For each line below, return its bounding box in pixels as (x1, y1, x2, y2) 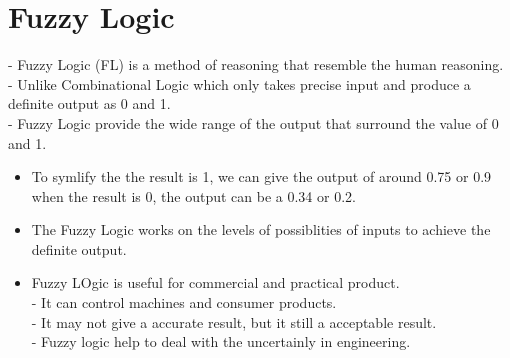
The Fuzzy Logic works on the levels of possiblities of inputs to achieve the (31, 219, 491, 240)
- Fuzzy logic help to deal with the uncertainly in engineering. (31, 331, 411, 352)
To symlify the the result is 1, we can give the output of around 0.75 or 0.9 (31, 166, 492, 187)
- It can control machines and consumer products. (31, 292, 337, 313)
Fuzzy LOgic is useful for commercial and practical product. (31, 272, 400, 293)
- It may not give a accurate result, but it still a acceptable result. (31, 311, 437, 332)
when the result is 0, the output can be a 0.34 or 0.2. (31, 185, 356, 206)
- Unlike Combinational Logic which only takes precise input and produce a (8, 73, 471, 94)
